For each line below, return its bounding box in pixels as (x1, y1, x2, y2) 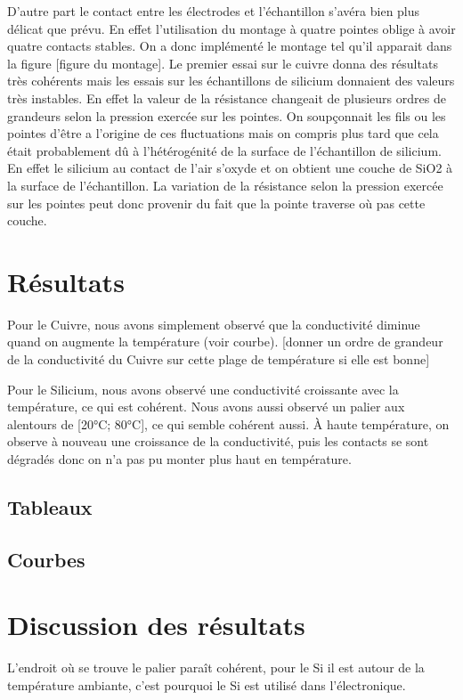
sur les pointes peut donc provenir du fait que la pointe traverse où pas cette (7, 193, 426, 212)
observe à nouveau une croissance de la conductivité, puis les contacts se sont (7, 432, 429, 451)
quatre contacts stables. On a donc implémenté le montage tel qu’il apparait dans (7, 37, 452, 55)
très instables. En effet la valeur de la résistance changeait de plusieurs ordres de (7, 88, 446, 107)
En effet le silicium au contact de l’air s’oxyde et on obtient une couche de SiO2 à (7, 159, 453, 177)
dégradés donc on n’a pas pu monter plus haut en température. (7, 450, 352, 468)
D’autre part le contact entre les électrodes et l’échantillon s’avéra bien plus (7, 2, 420, 20)
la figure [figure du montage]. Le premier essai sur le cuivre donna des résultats (7, 53, 438, 72)
